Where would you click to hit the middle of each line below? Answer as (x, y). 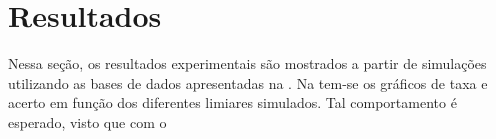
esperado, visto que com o (87, 121)
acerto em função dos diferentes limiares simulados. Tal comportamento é (232, 102)
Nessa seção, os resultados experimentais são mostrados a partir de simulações (247, 63)
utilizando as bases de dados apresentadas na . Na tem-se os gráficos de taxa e (248, 82)
